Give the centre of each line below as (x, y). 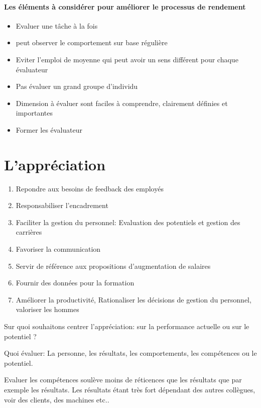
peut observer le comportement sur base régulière (92, 42)
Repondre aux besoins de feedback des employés (90, 188)
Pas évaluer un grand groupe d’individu (77, 86)
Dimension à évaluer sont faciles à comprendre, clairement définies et (122, 103)
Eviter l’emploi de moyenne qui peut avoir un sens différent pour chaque (127, 59)
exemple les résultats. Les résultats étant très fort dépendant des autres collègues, (130, 389)
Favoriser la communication (58, 249)
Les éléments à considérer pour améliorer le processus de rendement (125, 6)
